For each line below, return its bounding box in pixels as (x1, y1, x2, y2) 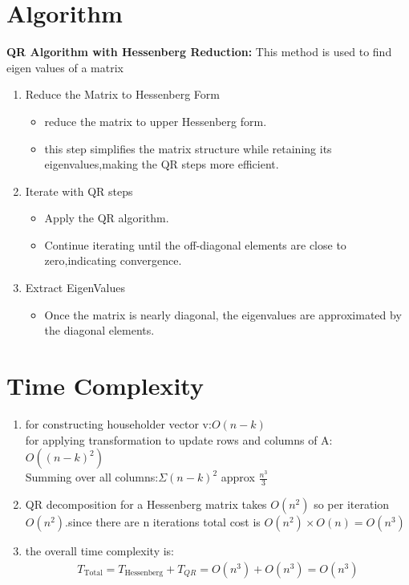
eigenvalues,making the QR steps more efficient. (44, 156, 279, 173)
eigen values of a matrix (6, 59, 124, 75)
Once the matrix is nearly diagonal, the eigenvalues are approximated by (44, 306, 402, 323)
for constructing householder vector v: (25, 415, 212, 432)
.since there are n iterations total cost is (65, 513, 261, 530)
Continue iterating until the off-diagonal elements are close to (44, 236, 346, 253)
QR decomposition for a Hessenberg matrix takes (25, 495, 267, 512)
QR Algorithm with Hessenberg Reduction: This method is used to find (6, 43, 392, 60)
